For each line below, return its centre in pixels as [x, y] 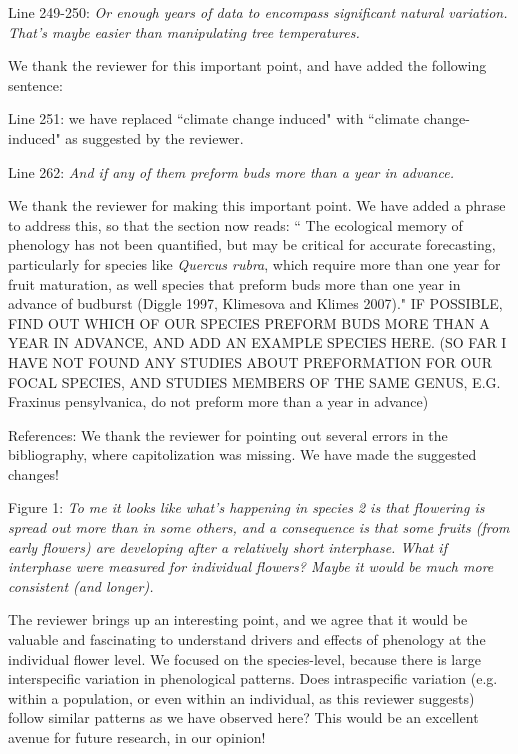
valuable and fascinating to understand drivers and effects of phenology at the [247, 639]
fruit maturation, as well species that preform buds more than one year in [234, 283]
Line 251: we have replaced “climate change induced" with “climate [214, 118]
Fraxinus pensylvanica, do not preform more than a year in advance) [218, 401]
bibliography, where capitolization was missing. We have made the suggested [242, 454]
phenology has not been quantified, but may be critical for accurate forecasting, [252, 244]
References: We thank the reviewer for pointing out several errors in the [228, 434]
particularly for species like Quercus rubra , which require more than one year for [254, 263]
